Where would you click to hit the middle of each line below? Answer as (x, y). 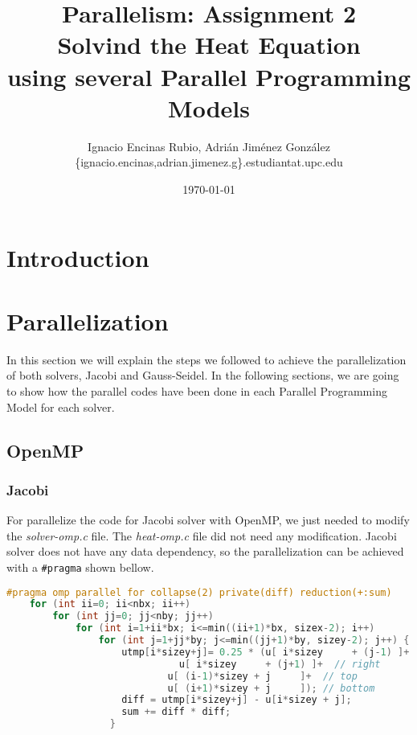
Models (209, 107)
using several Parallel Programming (209, 76)
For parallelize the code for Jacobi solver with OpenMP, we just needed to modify (208, 520)
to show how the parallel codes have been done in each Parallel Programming (197, 390)
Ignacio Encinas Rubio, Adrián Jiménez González (209, 146)
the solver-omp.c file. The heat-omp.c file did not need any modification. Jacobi (202, 535)
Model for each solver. (61, 407)
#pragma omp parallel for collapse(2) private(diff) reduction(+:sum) (199, 592)
